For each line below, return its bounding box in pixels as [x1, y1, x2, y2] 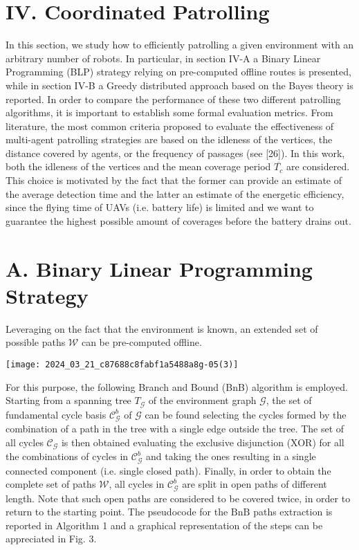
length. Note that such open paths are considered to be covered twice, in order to [6, 491, 351, 505]
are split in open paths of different [182, 477, 327, 491]
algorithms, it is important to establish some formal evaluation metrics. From [6, 105, 333, 120]
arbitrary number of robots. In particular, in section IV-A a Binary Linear [6, 51, 321, 65]
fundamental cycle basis [6, 407, 107, 421]
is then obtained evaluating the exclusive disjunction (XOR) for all [61, 434, 344, 449]
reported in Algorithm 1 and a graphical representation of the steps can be [6, 517, 323, 532]
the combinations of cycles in [6, 449, 129, 464]
